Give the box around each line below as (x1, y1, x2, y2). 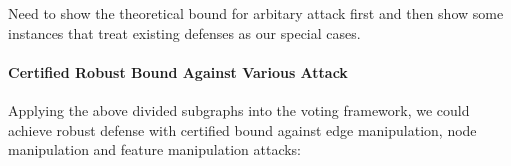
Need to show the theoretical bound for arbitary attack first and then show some (8, 3, 504, 23)
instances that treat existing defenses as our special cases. (8, 22, 361, 43)
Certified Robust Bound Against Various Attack (8, 61, 348, 82)
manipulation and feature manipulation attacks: (8, 139, 302, 160)
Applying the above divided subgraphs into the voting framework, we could (8, 99, 470, 120)
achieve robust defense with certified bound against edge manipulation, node (8, 119, 477, 140)
